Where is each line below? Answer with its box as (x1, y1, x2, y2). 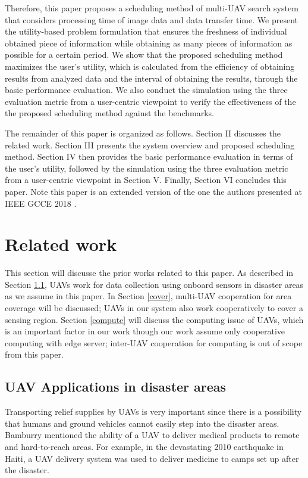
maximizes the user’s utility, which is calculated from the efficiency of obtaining (5, 60, 295, 72)
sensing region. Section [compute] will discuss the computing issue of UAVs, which (5, 313, 304, 325)
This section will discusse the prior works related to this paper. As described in (5, 266, 294, 279)
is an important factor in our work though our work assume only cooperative (5, 325, 285, 337)
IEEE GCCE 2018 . (5, 197, 77, 209)
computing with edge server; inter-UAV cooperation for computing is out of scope (5, 336, 303, 349)
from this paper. (5, 348, 64, 361)
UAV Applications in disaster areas (5, 377, 227, 396)
